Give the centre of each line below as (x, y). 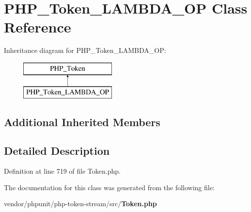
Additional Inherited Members (82, 122)
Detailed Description (57, 151)
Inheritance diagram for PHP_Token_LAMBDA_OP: (85, 50)
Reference (38, 27)
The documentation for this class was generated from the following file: (109, 187)
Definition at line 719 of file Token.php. (62, 171)
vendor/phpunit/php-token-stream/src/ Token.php (80, 204)
